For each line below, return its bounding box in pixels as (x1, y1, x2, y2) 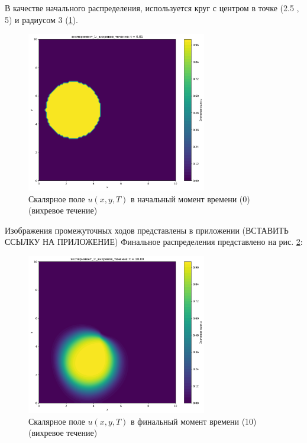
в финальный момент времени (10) (131, 415, 257, 427)
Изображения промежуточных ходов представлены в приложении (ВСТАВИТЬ (5, 224, 289, 236)
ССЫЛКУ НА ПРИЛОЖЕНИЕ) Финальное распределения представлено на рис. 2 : (5, 235, 303, 248)
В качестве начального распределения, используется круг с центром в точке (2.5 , (5, 2, 299, 14)
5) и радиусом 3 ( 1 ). (5, 13, 79, 25)
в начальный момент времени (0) (131, 192, 250, 205)
